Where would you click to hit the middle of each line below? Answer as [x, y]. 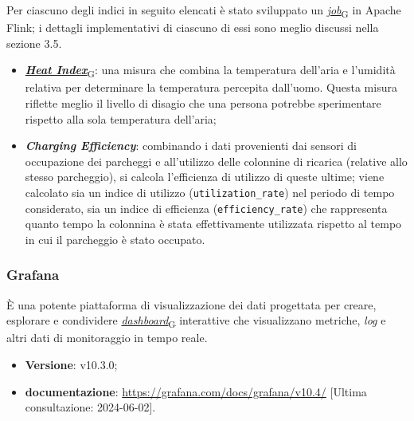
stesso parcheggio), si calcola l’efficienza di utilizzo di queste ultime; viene [205, 177]
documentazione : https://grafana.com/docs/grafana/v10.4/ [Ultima [196, 391]
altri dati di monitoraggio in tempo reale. [107, 338]
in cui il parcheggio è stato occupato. [115, 239]
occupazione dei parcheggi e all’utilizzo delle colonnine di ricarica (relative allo [216, 161]
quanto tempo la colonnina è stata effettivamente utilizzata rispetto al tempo [213, 224]
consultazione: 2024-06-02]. [90, 407]
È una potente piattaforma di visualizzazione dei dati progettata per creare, [191, 304]
